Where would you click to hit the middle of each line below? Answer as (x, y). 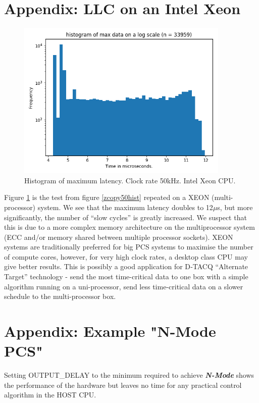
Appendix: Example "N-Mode (110, 331)
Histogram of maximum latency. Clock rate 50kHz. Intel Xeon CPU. (130, 180)
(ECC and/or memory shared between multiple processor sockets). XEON (119, 237)
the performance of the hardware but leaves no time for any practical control (123, 385)
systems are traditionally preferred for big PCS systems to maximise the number (129, 247)
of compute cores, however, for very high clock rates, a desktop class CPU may (126, 256)
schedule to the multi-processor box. (60, 296)
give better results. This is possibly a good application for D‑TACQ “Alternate (126, 266)
